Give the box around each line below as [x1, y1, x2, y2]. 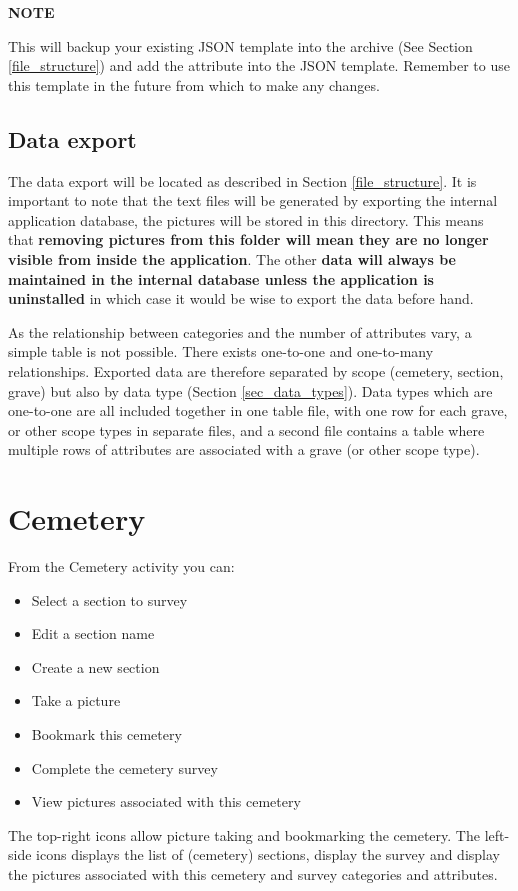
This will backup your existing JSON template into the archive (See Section [8, 35, 473, 56]
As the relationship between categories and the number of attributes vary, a [8, 321, 472, 342]
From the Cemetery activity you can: [8, 556, 235, 577]
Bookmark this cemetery [31, 723, 182, 744]
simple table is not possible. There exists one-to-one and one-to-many [8, 341, 434, 362]
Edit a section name [31, 623, 155, 644]
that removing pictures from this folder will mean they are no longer [8, 229, 489, 250]
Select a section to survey [31, 589, 188, 610]
